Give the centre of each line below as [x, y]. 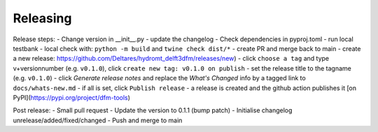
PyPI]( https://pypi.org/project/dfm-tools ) [72, 97]
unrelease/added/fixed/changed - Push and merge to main [98, 120]
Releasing [42, 18]
